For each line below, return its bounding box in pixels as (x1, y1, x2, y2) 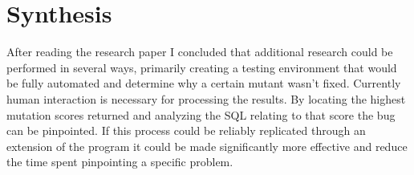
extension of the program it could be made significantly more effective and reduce (6, 137, 408, 154)
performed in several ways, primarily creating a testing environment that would (6, 59, 397, 75)
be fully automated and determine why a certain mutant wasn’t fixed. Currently (6, 75, 401, 92)
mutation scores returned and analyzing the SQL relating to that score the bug (6, 106, 396, 123)
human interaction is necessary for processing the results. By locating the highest (6, 90, 406, 107)
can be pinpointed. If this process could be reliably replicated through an (6, 122, 366, 139)
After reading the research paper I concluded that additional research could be (6, 43, 393, 60)
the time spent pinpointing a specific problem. (6, 153, 233, 170)
